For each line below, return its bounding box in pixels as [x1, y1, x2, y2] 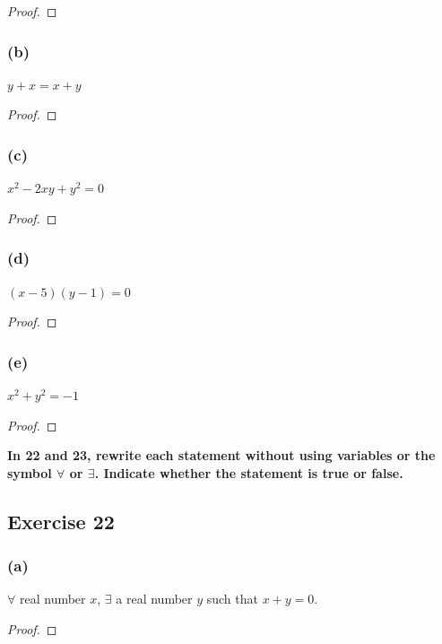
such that [206, 589, 258, 608]
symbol [7, 463, 52, 482]
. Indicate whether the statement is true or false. [94, 463, 403, 482]
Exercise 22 [7, 507, 115, 535]
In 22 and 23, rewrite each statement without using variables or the [7, 446, 436, 465]
